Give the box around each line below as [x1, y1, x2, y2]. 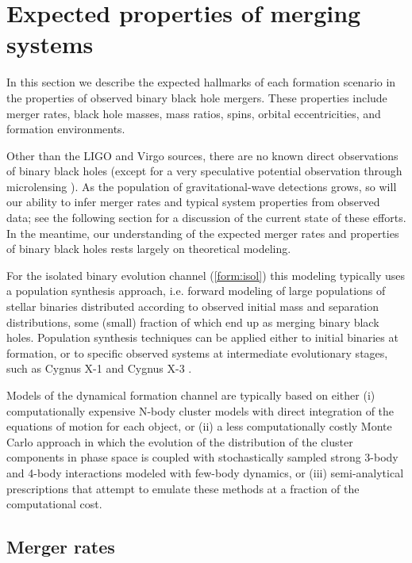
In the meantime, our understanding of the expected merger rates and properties [6, 224, 399, 241]
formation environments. [6, 121, 125, 137]
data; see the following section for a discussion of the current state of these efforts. [6, 209, 406, 226]
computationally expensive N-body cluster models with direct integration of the [6, 402, 395, 419]
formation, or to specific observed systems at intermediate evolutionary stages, [6, 344, 388, 361]
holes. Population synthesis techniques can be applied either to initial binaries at [6, 329, 399, 346]
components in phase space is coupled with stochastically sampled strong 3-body [6, 449, 399, 465]
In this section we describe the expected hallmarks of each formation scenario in [6, 74, 396, 90]
